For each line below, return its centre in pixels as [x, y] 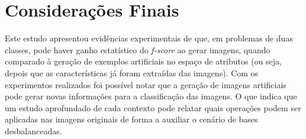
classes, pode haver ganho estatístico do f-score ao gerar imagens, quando [138, 49]
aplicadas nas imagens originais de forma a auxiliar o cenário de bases [131, 119]
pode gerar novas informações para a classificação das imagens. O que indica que [151, 96]
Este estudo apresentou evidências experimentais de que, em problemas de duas [149, 38]
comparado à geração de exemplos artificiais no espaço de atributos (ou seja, [143, 61]
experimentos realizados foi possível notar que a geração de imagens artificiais [146, 84]
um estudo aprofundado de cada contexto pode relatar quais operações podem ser [153, 107]
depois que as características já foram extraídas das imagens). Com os [132, 72]
